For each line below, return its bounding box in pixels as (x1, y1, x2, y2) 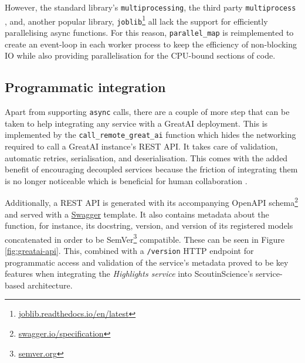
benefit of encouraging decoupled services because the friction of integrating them (5, 163, 298, 175)
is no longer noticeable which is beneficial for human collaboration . (5, 174, 248, 186)
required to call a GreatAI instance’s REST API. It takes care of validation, (5, 140, 278, 152)
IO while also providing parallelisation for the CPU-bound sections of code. (5, 49, 276, 62)
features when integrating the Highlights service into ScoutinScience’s (5, 267, 253, 280)
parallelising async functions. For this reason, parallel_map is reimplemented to (5, 26, 294, 38)
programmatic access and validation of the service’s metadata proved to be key (5, 256, 289, 268)
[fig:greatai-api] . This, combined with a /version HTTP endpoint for (5, 244, 254, 256)
